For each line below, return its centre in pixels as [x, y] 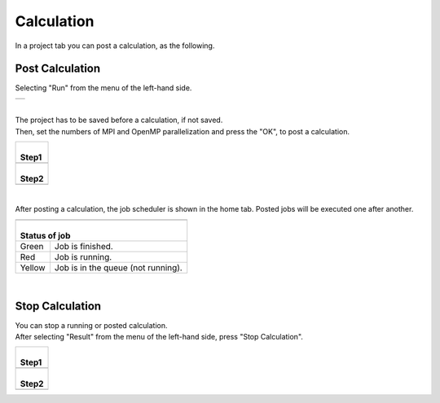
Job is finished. [84, 246]
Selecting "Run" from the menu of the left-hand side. [103, 88]
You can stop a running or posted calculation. [91, 325]
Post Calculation [58, 69]
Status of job [45, 235]
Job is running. [83, 256]
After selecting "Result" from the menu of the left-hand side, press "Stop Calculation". [159, 337]
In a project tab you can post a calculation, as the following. [115, 46]
